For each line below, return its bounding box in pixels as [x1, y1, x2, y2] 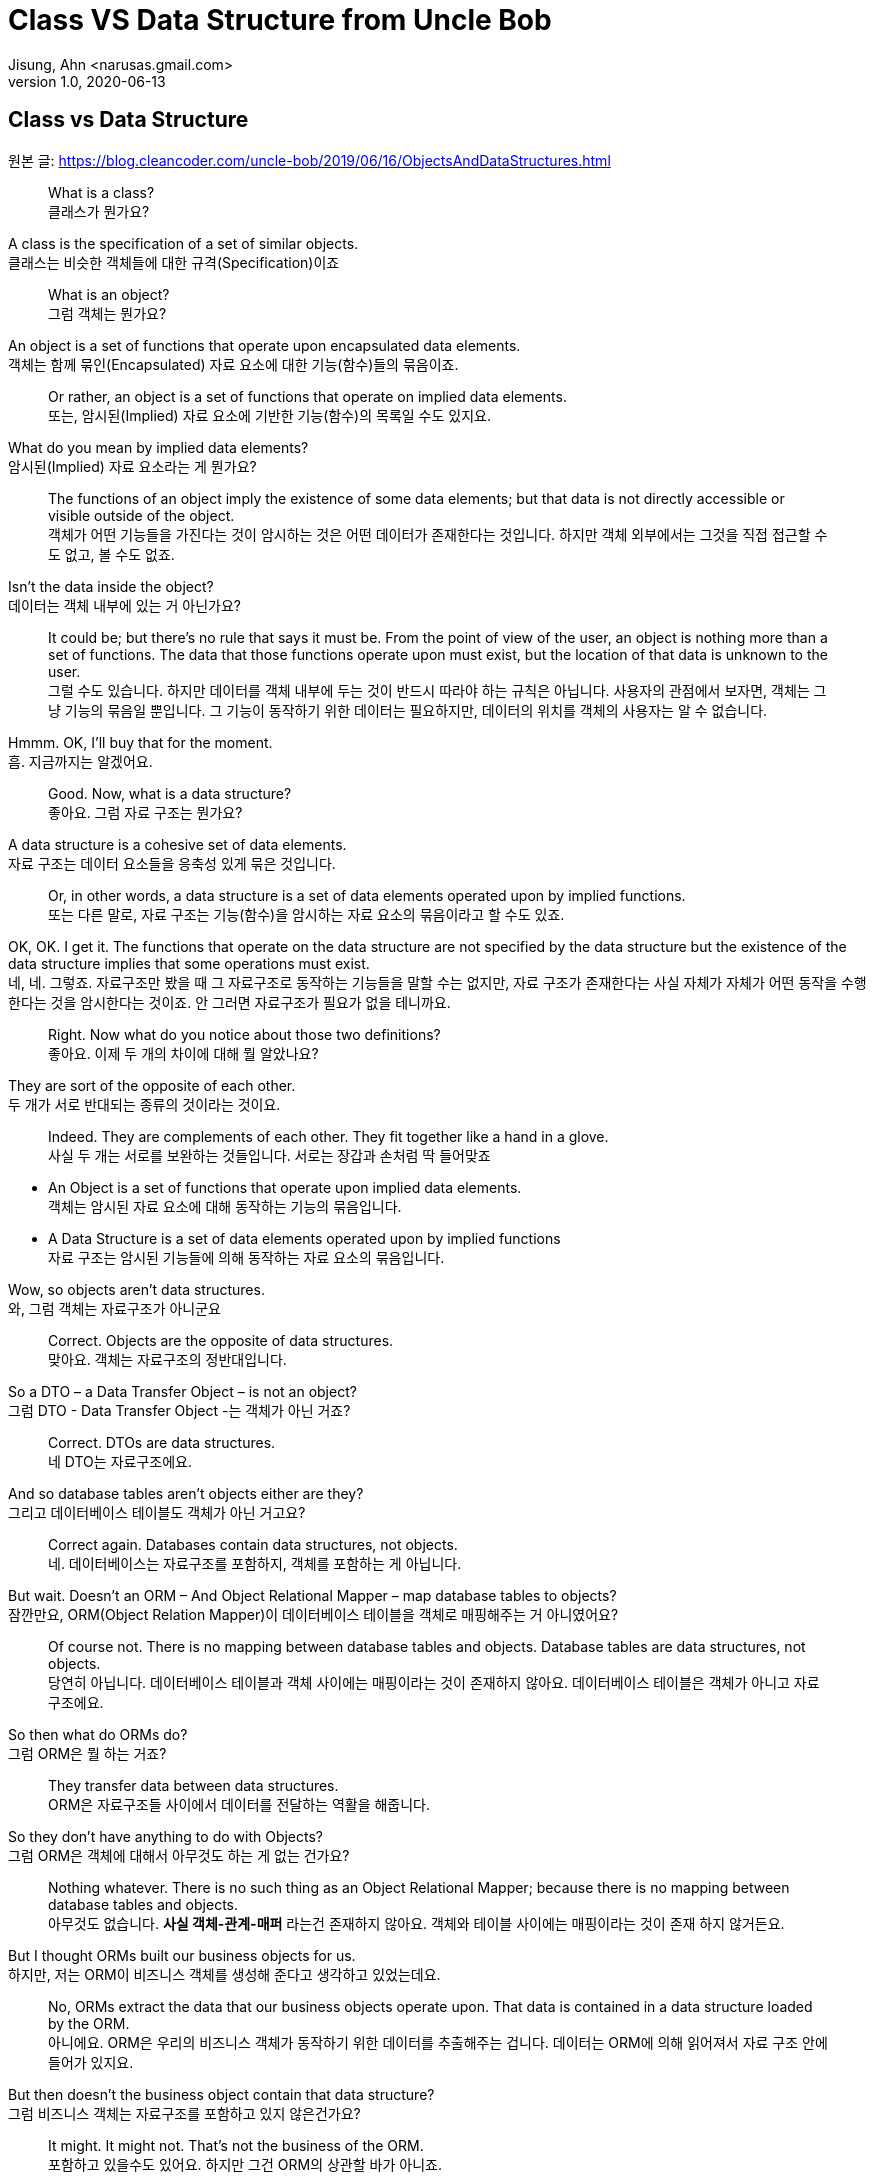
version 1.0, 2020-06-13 [8, 72, 166, 90]
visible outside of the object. [48, 506, 235, 524]
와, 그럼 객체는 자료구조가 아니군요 [8, 1299, 221, 1317]
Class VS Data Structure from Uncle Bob [8, 3, 552, 37]
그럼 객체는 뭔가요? [48, 304, 167, 322]
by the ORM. [48, 2014, 130, 2032]
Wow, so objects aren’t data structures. [8, 1280, 265, 1298]
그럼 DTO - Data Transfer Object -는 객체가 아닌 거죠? [8, 1401, 351, 1419]
